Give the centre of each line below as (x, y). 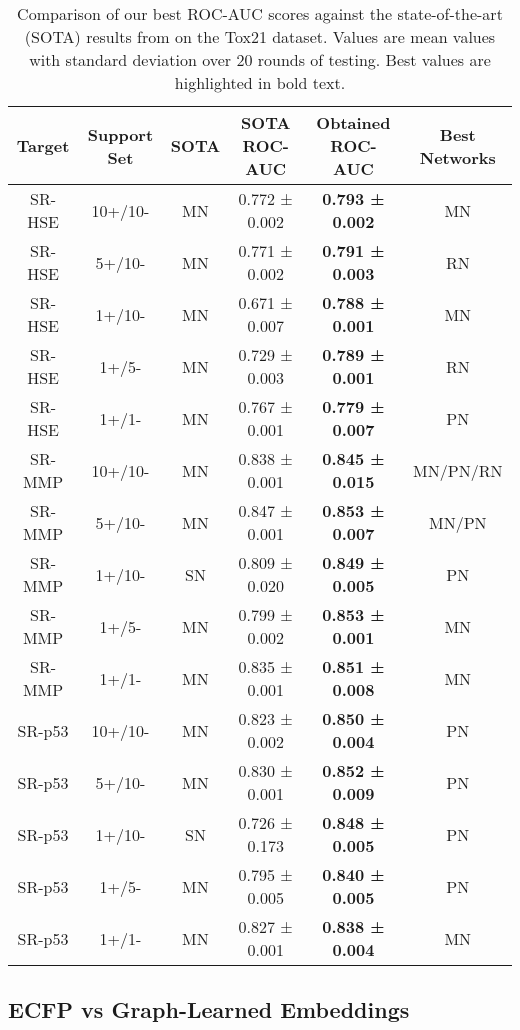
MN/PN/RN (458, 470)
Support (120, 134)
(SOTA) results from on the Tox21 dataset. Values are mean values (260, 36)
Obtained (353, 122)
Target (43, 145)
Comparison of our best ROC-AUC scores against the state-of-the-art (260, 13)
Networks (457, 157)
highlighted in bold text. (260, 82)
